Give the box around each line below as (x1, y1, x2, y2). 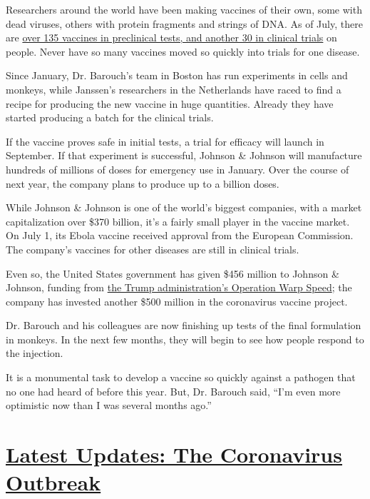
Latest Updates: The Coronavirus (6, 440, 342, 469)
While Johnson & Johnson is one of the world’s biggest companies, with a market (6, 200, 362, 215)
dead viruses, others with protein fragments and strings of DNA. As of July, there (6, 16, 363, 31)
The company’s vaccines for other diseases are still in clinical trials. (6, 241, 299, 256)
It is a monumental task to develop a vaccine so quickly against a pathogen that (6, 370, 356, 385)
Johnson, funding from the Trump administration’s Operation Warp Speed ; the (6, 280, 352, 295)
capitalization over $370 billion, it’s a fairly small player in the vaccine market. (6, 213, 350, 228)
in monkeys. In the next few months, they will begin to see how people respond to (6, 331, 364, 346)
